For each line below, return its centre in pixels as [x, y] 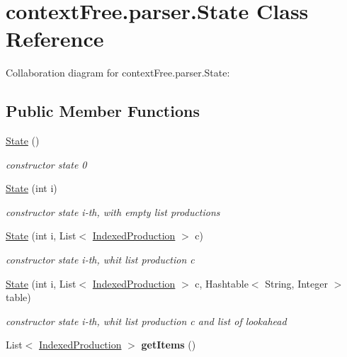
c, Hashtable [222, 283]
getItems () [169, 345]
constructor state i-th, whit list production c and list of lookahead [146, 321]
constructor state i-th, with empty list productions [113, 211]
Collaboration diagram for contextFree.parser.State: [118, 73]
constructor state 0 [46, 164]
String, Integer [296, 283]
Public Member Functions [103, 111]
